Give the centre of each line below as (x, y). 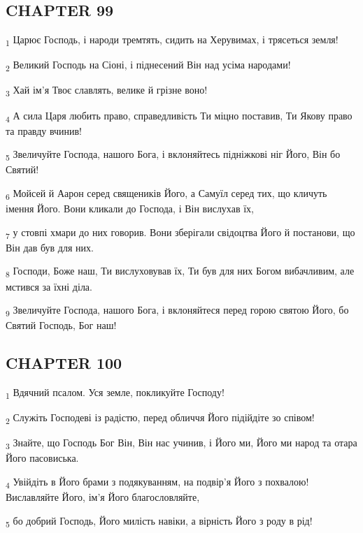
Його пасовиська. (42, 458)
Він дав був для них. (50, 247)
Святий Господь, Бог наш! (61, 325)
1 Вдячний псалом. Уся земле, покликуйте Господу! (115, 393)
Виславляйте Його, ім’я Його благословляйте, (103, 497)
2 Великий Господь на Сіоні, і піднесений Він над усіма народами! (148, 66)
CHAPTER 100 (64, 363)
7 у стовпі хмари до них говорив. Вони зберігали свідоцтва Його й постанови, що (180, 233)
